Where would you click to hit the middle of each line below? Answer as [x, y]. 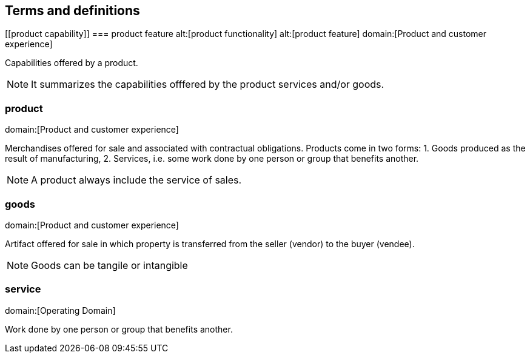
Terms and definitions [72, 11]
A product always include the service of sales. [136, 180]
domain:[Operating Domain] [60, 310]
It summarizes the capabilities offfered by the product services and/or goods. [208, 85]
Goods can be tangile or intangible [109, 265]
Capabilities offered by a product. [72, 63]
